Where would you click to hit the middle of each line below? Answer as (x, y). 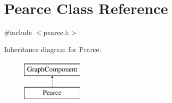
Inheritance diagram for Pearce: (53, 49)
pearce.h (56, 32)
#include (18, 32)
